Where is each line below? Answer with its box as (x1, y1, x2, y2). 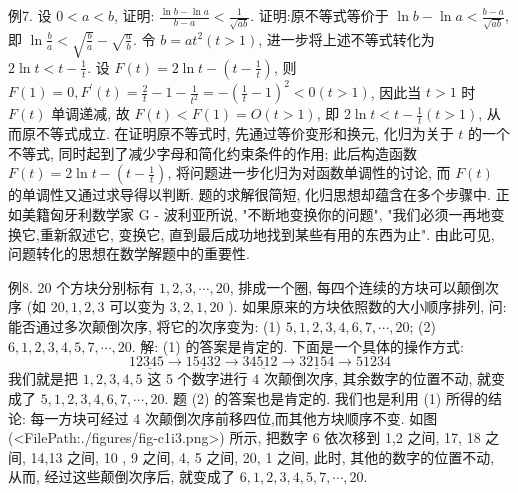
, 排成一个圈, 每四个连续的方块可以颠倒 (229, 276, 485, 297)
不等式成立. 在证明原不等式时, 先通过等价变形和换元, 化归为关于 (35, 123, 454, 144)
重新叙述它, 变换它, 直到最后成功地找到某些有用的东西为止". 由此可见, (39, 223, 495, 244)
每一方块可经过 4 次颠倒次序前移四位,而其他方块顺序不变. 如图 (30, 407, 438, 428)
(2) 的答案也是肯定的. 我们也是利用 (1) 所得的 (191, 388, 488, 409)
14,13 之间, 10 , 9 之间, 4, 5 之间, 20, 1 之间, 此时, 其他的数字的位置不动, (30, 446, 495, 467)
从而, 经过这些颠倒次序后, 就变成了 (8, 466, 236, 487)
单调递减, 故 (51, 103, 130, 124)
